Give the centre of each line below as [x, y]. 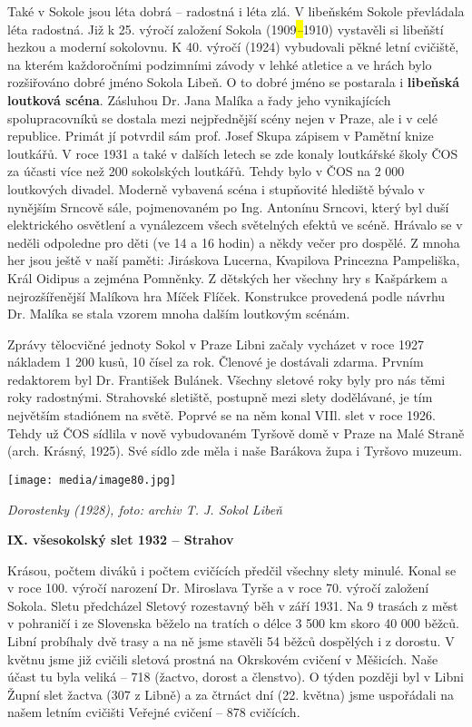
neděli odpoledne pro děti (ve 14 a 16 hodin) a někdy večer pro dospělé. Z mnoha [234, 242]
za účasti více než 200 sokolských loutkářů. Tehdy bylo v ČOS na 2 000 [206, 171]
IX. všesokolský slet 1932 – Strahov [121, 540]
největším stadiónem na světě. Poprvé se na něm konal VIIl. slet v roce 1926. [221, 415]
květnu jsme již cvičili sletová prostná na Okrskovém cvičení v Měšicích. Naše [223, 658]
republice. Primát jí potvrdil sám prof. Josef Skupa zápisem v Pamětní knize [221, 136]
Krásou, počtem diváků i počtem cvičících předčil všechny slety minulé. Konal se [232, 570]
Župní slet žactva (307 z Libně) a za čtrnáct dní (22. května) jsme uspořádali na [231, 694]
